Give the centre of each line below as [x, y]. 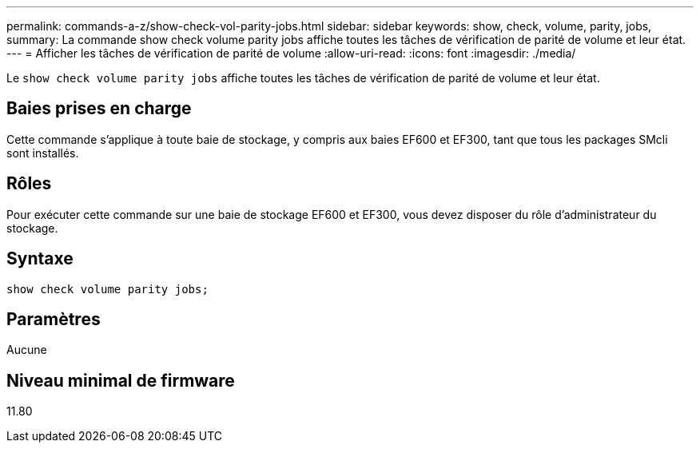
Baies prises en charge [99, 109]
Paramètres [54, 319]
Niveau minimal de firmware [121, 380]
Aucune [27, 350]
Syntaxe [40, 259]
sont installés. [43, 153]
